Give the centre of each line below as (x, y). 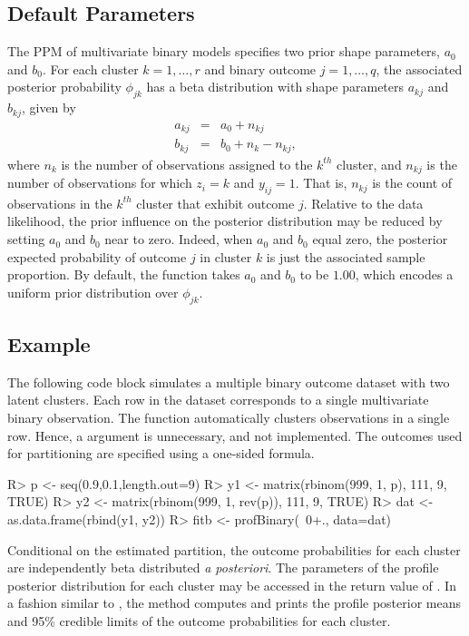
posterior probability (64, 87)
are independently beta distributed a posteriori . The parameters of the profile (223, 568)
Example (49, 344)
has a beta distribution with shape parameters (275, 87)
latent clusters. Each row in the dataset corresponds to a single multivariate (218, 400)
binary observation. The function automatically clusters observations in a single (229, 418)
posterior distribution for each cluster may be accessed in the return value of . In (232, 585)
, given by (49, 108)
